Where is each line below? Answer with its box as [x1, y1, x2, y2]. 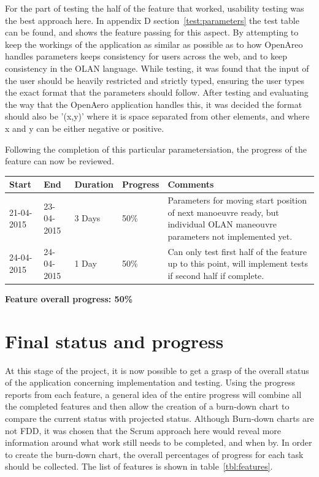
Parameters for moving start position [167, 194, 307, 207]
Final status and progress [5, 328, 224, 353]
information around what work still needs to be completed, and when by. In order [5, 436, 312, 449]
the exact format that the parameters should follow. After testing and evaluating [5, 86, 309, 99]
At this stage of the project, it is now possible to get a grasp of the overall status [5, 364, 309, 376]
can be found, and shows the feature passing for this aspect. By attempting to [5, 26, 299, 39]
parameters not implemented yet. [167, 229, 293, 242]
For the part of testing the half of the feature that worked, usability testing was [5, 2, 304, 14]
